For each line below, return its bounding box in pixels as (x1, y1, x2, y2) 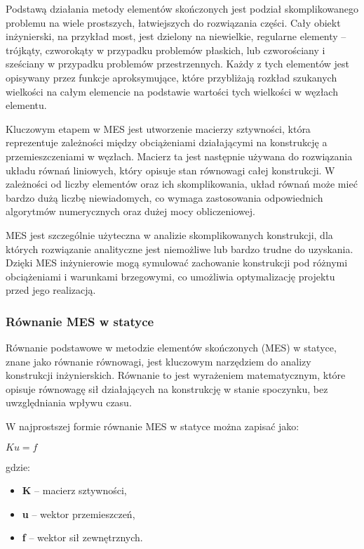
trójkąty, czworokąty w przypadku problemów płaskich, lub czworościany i (6, 42, 325, 57)
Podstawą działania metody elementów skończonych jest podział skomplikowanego (6, 1, 358, 15)
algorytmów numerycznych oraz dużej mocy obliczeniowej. (6, 204, 255, 219)
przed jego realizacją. (6, 283, 96, 297)
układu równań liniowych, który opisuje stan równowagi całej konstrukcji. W (6, 162, 335, 177)
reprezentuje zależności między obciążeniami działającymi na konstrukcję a (6, 135, 328, 150)
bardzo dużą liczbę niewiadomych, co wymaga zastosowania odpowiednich (6, 190, 323, 205)
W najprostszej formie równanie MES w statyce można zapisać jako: (6, 419, 299, 434)
